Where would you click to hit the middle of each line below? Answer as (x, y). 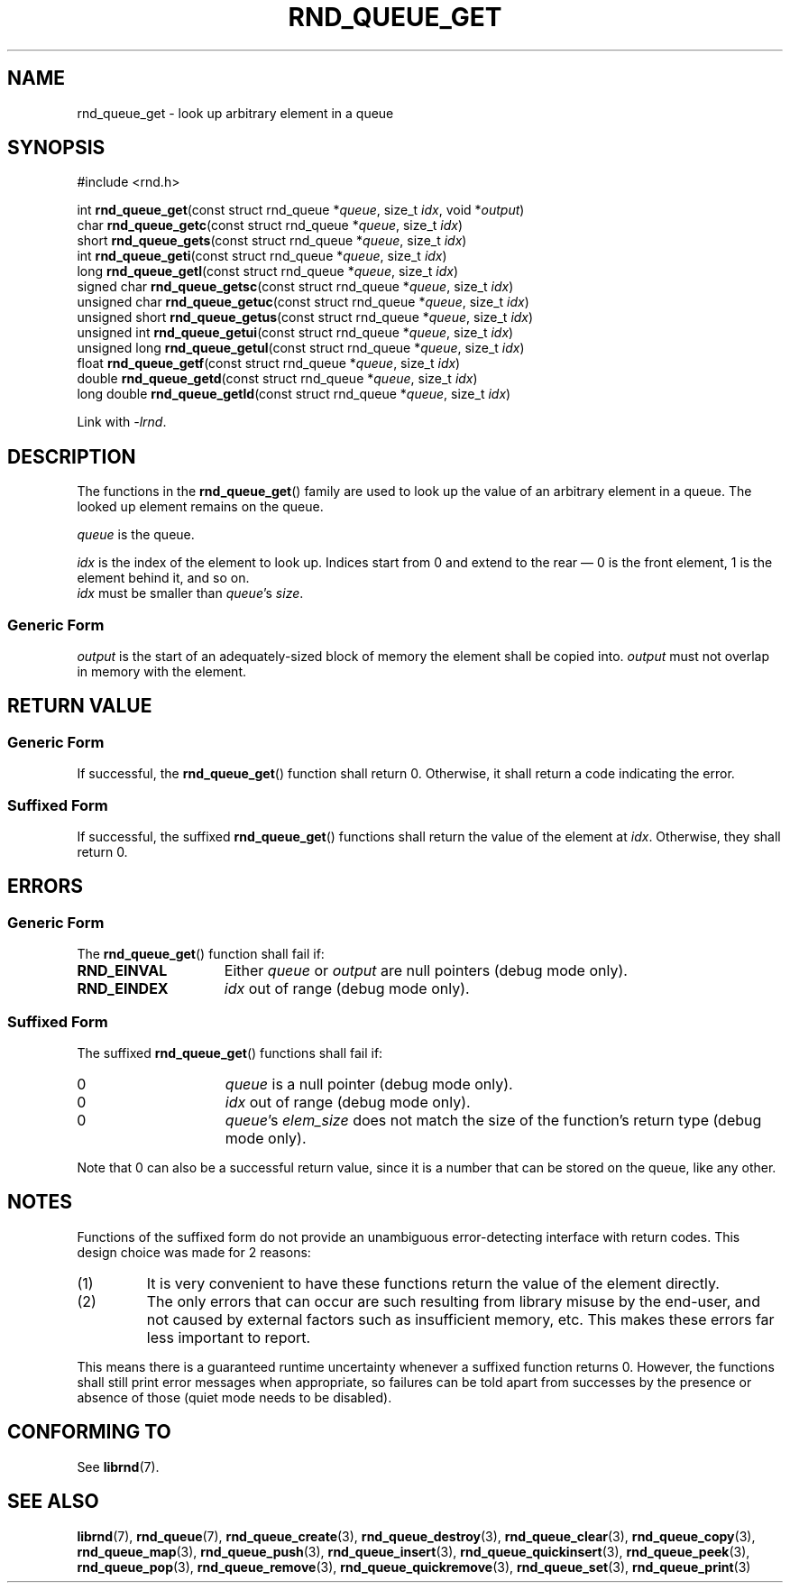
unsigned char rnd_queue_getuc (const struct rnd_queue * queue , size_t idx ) (303, 302)
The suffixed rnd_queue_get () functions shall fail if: (230, 1052)
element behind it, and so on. (163, 578)
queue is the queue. (136, 535)
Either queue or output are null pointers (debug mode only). (426, 971)
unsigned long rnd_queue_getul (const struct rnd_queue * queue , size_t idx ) (301, 348)
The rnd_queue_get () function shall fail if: (201, 954)
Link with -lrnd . (122, 422)
